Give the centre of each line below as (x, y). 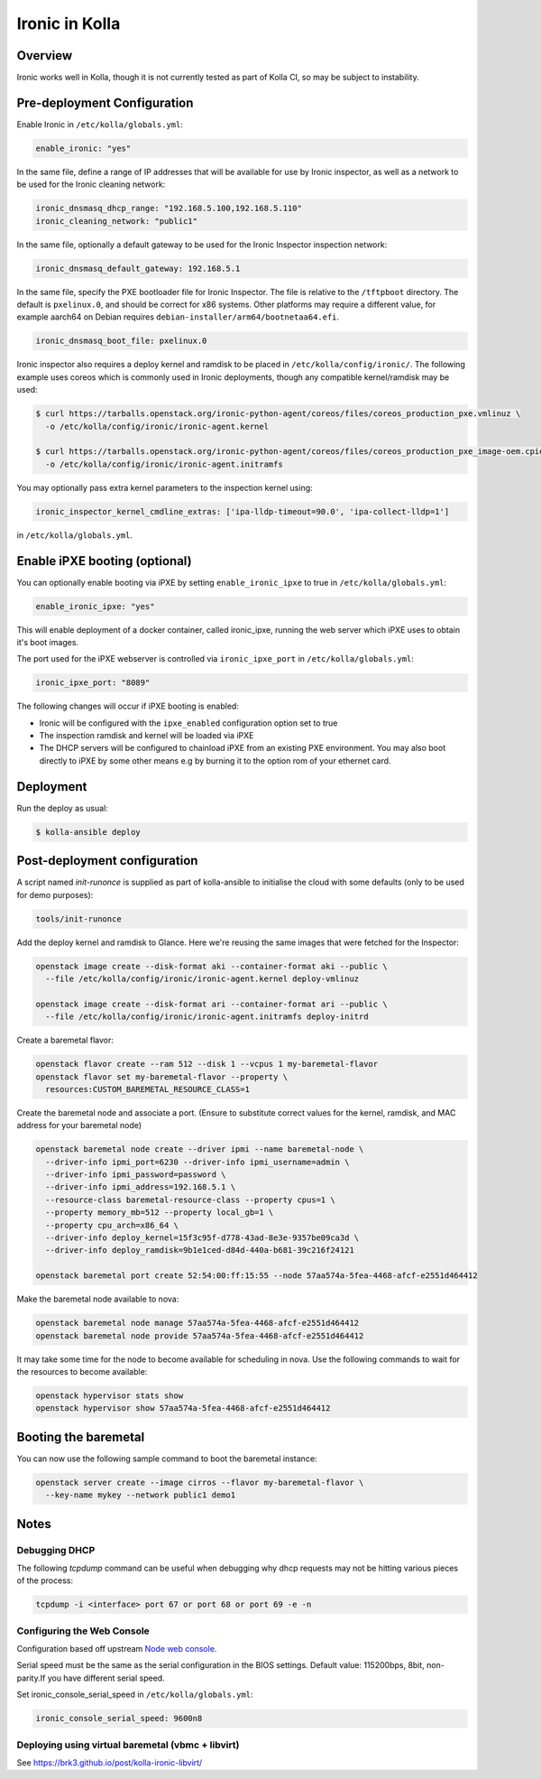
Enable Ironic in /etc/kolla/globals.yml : (100, 124)
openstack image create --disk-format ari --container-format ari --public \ (211, 1004)
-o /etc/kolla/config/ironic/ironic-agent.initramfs (164, 464)
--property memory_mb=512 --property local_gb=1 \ (160, 1213)
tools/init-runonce (78, 919)
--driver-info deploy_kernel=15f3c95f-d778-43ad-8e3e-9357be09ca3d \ (202, 1238)
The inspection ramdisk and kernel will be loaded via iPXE (147, 736)
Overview (45, 56)
